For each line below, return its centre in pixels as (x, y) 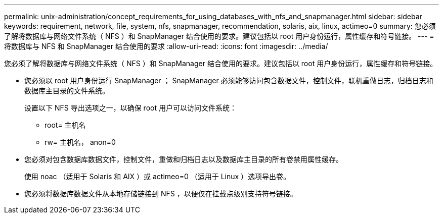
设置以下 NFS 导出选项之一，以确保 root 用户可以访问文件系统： (130, 108)
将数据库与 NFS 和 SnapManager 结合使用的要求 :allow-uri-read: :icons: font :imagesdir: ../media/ (166, 46)
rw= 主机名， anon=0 (80, 142)
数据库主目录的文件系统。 (67, 91)
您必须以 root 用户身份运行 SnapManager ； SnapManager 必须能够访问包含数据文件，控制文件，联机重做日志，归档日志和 (229, 80)
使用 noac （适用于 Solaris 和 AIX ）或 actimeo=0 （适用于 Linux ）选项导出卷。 (158, 176)
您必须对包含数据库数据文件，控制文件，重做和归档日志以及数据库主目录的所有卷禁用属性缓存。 (184, 159)
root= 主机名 (65, 125)
